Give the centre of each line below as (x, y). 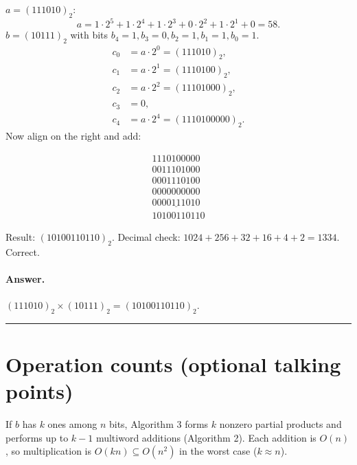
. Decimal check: (146, 236)
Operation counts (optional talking (173, 364)
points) (39, 391)
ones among (72, 424)
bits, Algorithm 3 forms (159, 424)
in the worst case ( (218, 451)
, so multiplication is (48, 451)
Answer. (25, 278)
